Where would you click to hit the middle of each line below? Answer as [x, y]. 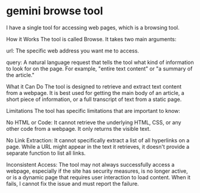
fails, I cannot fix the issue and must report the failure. [73, 183]
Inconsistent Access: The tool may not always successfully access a [90, 164]
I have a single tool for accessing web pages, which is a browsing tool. [93, 27]
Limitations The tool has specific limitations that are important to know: [93, 111]
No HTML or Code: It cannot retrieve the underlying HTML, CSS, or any [94, 122]
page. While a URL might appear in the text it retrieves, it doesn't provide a [98, 146]
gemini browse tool [55, 11]
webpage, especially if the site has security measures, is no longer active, [97, 171]
